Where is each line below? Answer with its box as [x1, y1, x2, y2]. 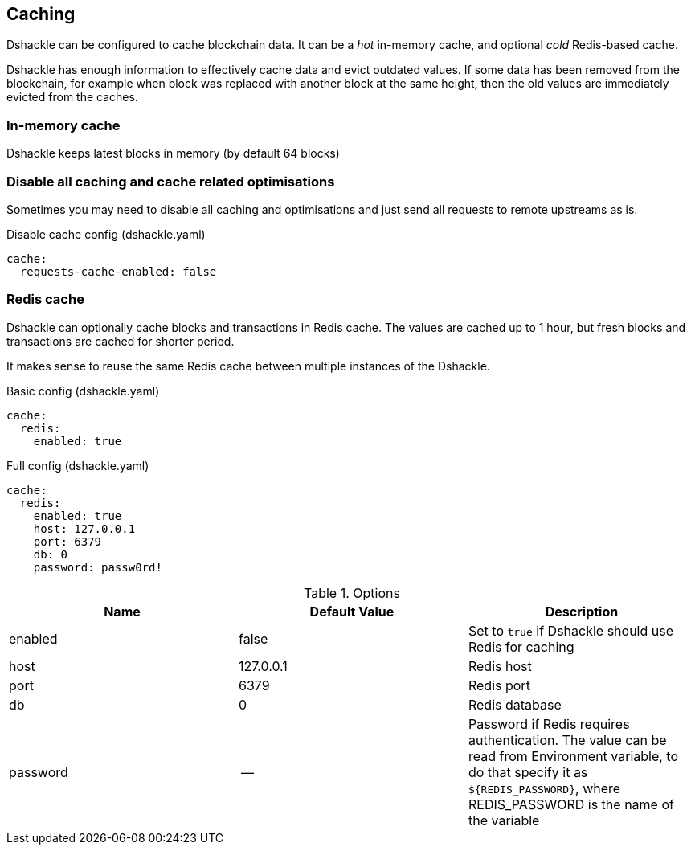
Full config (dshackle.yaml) [6, 458, 149, 473]
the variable [468, 812, 540, 828]
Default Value [309, 603, 395, 620]
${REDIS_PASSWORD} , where [468, 779, 621, 796]
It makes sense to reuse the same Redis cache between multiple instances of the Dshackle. [6, 358, 490, 373]
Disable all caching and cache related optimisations [6, 173, 335, 190]
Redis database [468, 696, 562, 713]
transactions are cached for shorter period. [6, 333, 235, 348]
